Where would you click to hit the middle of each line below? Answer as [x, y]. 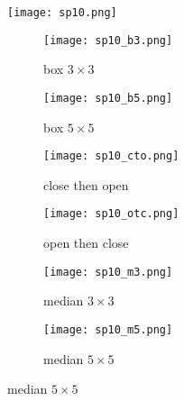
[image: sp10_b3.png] [108, 40]
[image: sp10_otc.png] [111, 214]
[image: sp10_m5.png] [108, 329]
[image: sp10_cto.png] [111, 156]
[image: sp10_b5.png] [108, 98]
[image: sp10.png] [62, 13]
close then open [86, 184]
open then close [86, 243]
